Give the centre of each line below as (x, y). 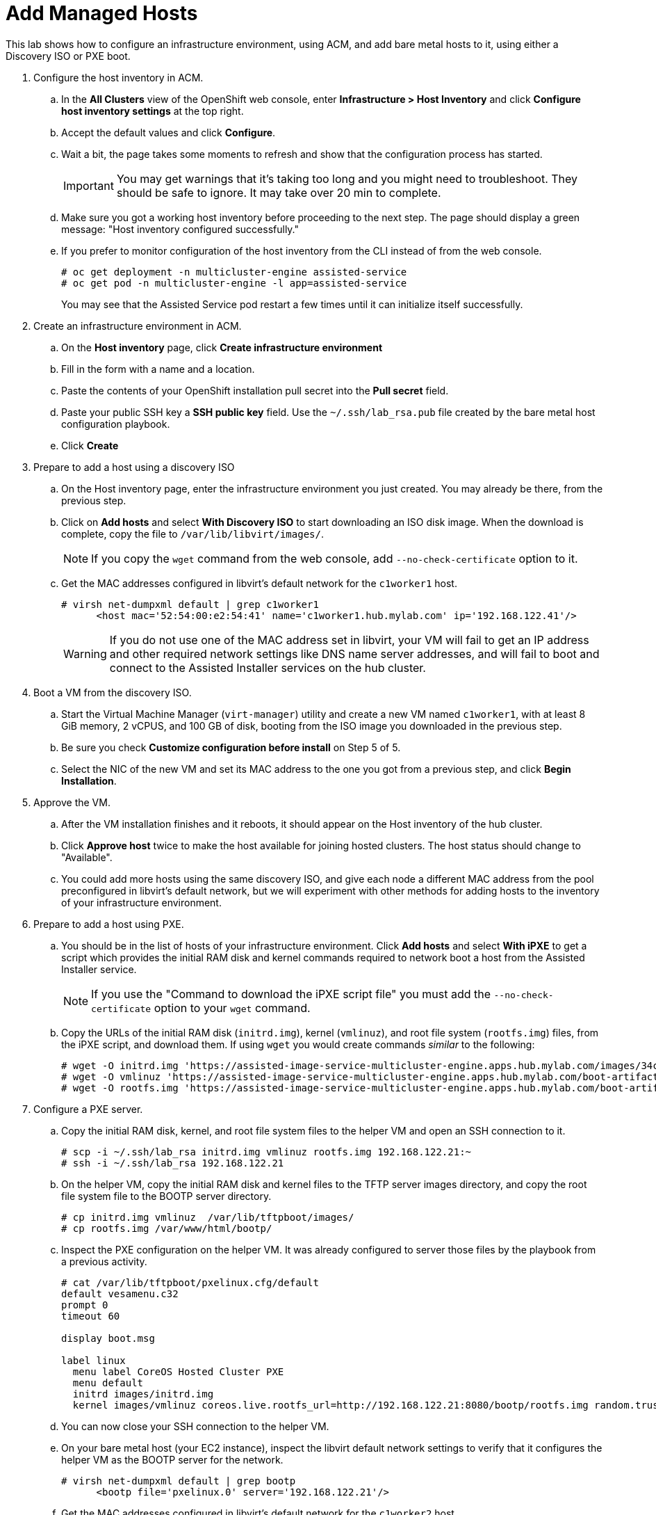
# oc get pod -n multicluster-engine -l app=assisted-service (234, 283)
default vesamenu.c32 (120, 1293)
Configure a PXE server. (88, 1109)
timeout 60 (91, 1316)
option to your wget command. (232, 1008)
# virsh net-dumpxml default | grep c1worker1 (190, 604)
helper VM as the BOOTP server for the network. (172, 1459)
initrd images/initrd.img (143, 1394)
